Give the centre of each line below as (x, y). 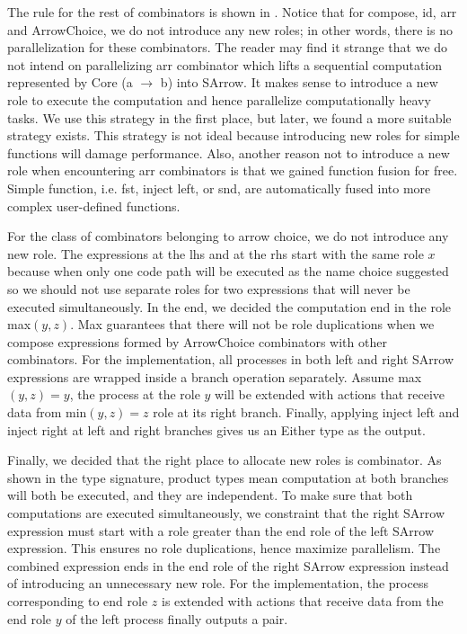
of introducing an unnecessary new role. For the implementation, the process (218, 583)
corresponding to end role (78, 601)
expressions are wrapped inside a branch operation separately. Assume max (215, 376)
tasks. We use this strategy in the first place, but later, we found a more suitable (229, 117)
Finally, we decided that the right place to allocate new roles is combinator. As (225, 460)
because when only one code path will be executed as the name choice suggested (228, 271)
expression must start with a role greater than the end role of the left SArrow (221, 530)
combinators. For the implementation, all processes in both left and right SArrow (230, 359)
